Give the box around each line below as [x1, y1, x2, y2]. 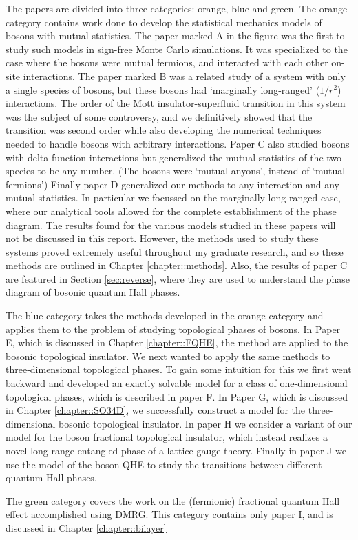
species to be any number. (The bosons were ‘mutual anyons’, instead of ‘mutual [6, 163, 346, 178]
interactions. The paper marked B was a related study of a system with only [23, 68, 346, 83]
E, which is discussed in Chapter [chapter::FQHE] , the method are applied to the [6, 335, 348, 350]
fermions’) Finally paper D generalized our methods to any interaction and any [6, 177, 339, 191]
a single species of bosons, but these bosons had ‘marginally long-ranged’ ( [6, 82, 320, 97]
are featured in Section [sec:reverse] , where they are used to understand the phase [6, 271, 350, 286]
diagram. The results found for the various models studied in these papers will [6, 217, 336, 232]
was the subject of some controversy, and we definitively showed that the [6, 109, 313, 123]
